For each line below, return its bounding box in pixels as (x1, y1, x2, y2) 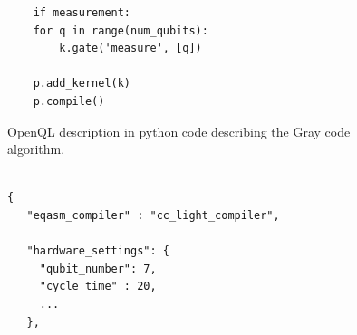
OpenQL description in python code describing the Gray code (7, 121, 351, 140)
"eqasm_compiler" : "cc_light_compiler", (26, 208, 280, 222)
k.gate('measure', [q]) (59, 42, 202, 55)
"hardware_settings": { (26, 244, 169, 258)
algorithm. (7, 139, 65, 158)
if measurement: (33, 6, 131, 19)
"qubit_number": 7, (39, 262, 157, 275)
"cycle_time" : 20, (39, 280, 157, 293)
